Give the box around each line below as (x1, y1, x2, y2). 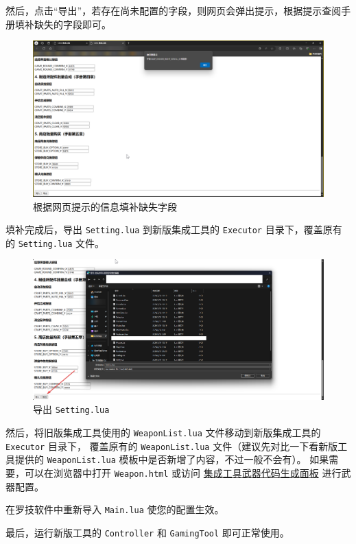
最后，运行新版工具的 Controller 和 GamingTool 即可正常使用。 (5, 525, 289, 539)
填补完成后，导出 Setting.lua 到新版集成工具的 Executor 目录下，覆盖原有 (5, 222, 342, 237)
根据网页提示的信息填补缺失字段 (33, 199, 177, 213)
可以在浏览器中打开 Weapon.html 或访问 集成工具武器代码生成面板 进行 (24, 465, 342, 480)
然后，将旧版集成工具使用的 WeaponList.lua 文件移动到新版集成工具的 (5, 425, 321, 439)
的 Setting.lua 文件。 (5, 235, 105, 250)
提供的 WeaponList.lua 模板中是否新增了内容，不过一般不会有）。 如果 (14, 452, 329, 466)
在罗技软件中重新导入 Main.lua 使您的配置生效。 (5, 502, 224, 517)
